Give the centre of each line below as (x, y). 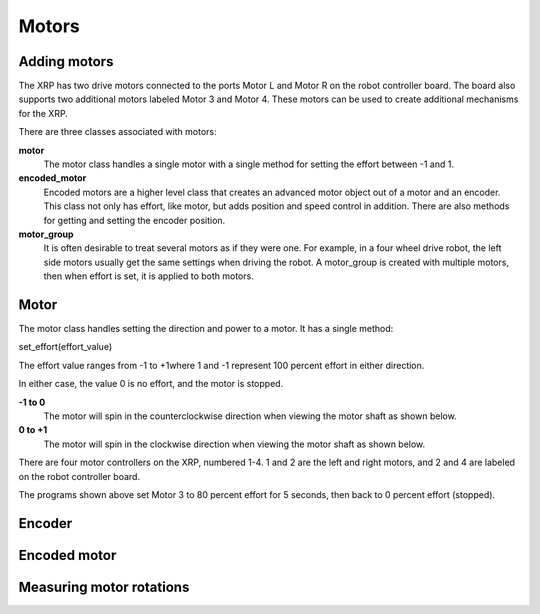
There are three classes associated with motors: (117, 132)
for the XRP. (43, 113)
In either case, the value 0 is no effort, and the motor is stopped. (151, 384)
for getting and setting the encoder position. (134, 220)
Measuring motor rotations (104, 586)
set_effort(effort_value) (65, 347)
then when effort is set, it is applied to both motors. (148, 276)
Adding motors (66, 61)
